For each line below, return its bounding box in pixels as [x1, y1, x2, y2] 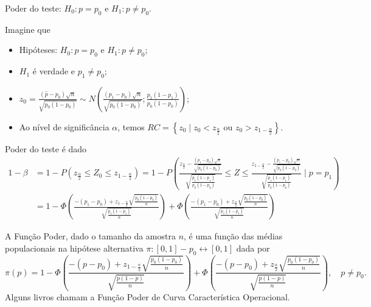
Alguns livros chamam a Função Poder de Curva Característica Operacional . [5, 290, 290, 303]
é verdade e [32, 65, 75, 77]
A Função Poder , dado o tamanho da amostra [5, 230, 176, 242]
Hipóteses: [19, 43, 58, 56]
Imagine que [5, 23, 50, 35]
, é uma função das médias [184, 230, 283, 242]
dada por [236, 241, 270, 254]
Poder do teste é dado [5, 142, 87, 155]
